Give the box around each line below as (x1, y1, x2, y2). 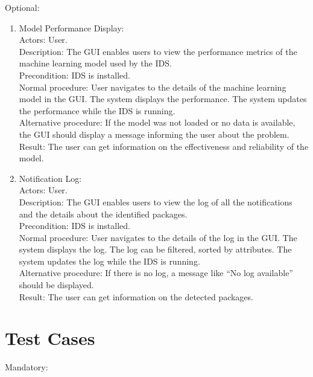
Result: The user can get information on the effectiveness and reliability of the (19, 140, 309, 152)
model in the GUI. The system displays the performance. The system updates (19, 92, 307, 105)
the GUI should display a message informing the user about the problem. (19, 127, 289, 140)
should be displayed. (19, 279, 94, 291)
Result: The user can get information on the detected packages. (19, 290, 253, 303)
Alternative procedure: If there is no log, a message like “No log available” (19, 266, 293, 279)
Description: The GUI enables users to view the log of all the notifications (19, 195, 292, 208)
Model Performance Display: (19, 21, 124, 34)
